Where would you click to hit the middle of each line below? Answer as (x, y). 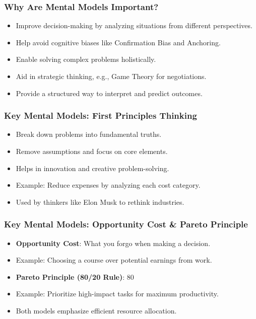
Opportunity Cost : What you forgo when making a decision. (113, 243)
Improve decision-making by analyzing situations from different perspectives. (134, 25)
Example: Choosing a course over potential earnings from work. (114, 260)
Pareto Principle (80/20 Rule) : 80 (75, 276)
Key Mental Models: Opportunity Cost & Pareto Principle (126, 224)
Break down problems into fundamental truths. (89, 134)
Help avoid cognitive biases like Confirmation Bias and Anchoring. (118, 42)
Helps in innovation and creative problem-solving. (92, 168)
